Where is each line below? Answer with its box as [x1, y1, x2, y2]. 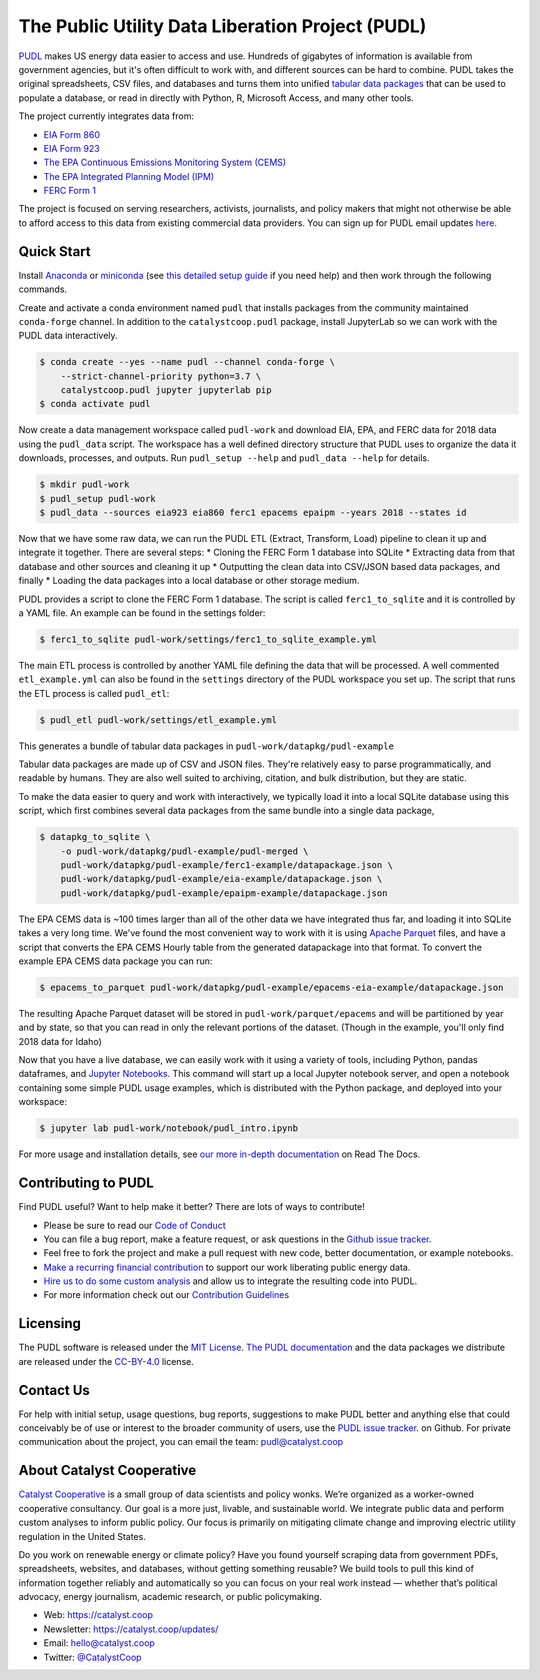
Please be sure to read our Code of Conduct [43, 1219, 226, 1231]
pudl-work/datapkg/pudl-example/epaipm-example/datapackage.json [60, 887, 388, 899]
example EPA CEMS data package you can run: [18, 955, 213, 967]
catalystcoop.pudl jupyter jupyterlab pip [60, 385, 272, 396]
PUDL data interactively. [18, 330, 119, 342]
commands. [18, 283, 68, 295]
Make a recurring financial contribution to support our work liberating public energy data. [43, 1261, 411, 1273]
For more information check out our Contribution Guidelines [43, 1289, 290, 1301]
